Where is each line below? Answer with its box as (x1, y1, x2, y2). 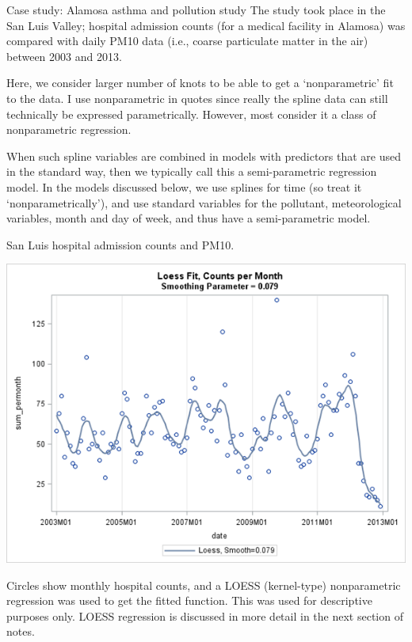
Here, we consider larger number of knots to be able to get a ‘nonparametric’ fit (6, 74, 394, 91)
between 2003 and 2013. (6, 47, 122, 64)
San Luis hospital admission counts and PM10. (6, 236, 235, 253)
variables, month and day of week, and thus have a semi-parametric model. (6, 210, 371, 226)
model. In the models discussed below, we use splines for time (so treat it (6, 178, 362, 195)
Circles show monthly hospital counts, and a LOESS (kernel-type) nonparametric (6, 576, 401, 593)
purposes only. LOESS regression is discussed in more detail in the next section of (6, 607, 403, 624)
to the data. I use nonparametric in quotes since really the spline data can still (6, 89, 388, 106)
